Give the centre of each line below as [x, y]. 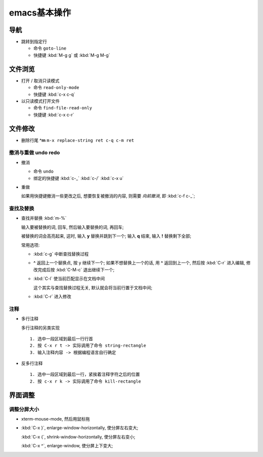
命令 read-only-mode [56, 88]
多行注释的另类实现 [40, 328]
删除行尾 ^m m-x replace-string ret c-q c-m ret [78, 140]
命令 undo [43, 171]
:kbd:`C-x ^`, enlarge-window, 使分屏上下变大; [67, 446]
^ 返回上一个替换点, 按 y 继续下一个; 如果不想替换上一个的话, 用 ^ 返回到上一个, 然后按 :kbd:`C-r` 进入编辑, [139, 263]
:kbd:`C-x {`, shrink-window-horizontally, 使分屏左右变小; [78, 437]
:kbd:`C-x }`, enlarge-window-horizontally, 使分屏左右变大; [80, 428]
